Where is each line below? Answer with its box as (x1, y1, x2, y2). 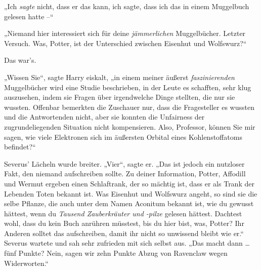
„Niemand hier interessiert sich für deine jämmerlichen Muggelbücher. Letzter (4, 28, 246, 38)
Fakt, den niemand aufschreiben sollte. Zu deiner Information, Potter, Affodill (4, 168, 246, 179)
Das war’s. (4, 55, 36, 65)
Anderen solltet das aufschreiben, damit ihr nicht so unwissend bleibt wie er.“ (4, 227, 244, 238)
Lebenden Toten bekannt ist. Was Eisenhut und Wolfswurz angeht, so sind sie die (4, 188, 257, 199)
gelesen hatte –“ (4, 11, 54, 21)
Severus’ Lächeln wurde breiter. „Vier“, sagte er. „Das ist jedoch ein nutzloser (4, 158, 245, 169)
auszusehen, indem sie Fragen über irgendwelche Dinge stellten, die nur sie (4, 92, 235, 102)
